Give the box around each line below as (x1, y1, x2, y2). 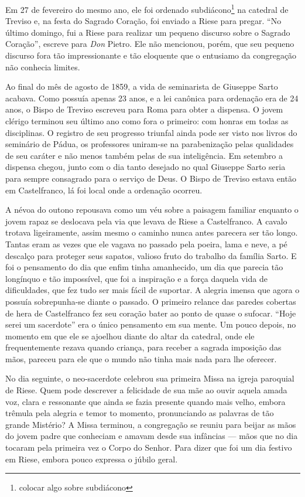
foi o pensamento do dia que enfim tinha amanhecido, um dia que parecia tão (5, 261, 283, 273)
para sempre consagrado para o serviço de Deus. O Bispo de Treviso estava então (5, 172, 296, 184)
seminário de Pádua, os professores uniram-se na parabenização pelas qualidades (5, 138, 294, 150)
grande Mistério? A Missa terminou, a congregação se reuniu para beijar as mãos (5, 418, 296, 430)
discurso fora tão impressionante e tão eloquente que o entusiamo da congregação (5, 49, 297, 62)
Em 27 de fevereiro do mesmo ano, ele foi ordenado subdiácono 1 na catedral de (5, 2, 289, 15)
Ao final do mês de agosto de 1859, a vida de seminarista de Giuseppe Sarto (5, 80, 278, 93)
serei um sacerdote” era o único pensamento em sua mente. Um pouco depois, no (5, 318, 296, 331)
